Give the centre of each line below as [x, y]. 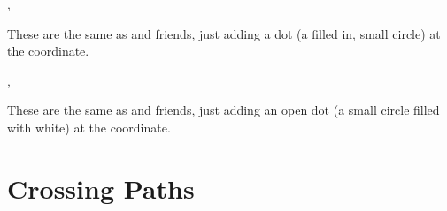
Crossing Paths [101, 188]
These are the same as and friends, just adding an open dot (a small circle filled [223, 110]
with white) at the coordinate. [89, 127]
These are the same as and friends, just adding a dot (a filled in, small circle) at [224, 33]
